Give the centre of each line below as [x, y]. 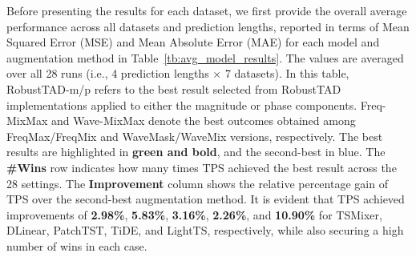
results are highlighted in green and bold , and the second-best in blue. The [196, 152]
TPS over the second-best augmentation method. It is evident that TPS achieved [206, 199]
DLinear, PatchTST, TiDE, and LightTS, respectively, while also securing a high [205, 230]
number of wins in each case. [77, 245]
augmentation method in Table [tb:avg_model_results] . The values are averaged [205, 57]
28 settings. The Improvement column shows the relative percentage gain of [197, 183]
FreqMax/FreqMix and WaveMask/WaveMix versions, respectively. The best [195, 136]
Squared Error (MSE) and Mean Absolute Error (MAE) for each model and [193, 42]
